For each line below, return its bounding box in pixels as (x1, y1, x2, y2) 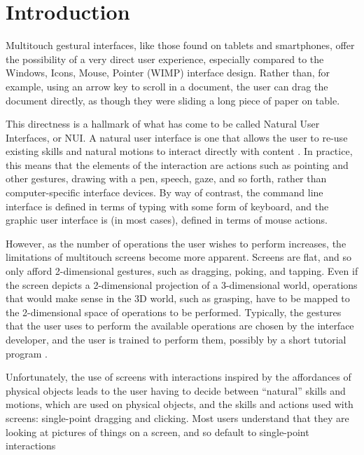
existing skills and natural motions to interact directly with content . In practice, (6, 144, 353, 158)
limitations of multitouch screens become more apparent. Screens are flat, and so (6, 250, 352, 264)
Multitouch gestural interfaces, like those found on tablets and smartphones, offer (6, 38, 355, 53)
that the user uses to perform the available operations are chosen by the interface (6, 318, 354, 333)
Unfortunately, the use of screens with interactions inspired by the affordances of (6, 369, 351, 384)
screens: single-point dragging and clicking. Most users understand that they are (6, 410, 349, 425)
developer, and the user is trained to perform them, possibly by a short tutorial (6, 332, 346, 346)
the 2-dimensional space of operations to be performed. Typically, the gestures (6, 304, 342, 319)
